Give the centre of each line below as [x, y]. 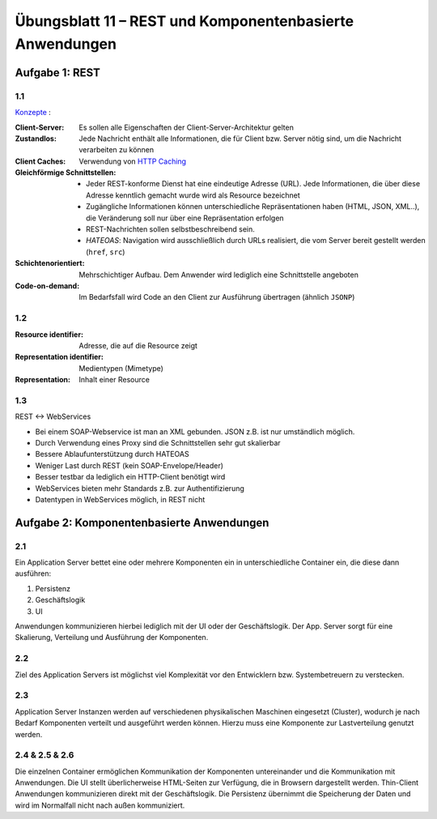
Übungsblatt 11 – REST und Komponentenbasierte [185, 21]
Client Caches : [40, 161]
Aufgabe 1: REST [58, 73]
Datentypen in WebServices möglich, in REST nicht [120, 499]
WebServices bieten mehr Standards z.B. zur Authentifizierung [140, 488]
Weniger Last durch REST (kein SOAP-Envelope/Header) [129, 465]
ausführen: [33, 574]
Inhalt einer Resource [114, 380]
